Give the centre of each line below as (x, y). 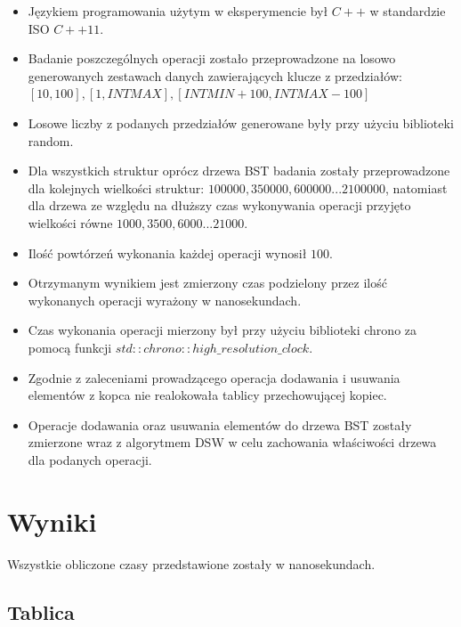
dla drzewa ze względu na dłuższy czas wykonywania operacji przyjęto (219, 205)
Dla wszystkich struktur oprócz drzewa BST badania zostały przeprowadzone (239, 171)
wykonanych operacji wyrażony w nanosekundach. (165, 300)
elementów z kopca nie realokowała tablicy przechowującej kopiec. (207, 395)
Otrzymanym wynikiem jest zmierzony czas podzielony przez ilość (207, 283)
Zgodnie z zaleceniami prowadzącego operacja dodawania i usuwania (214, 377)
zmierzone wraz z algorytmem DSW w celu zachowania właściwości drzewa (232, 442)
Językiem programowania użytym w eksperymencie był (178, 11)
